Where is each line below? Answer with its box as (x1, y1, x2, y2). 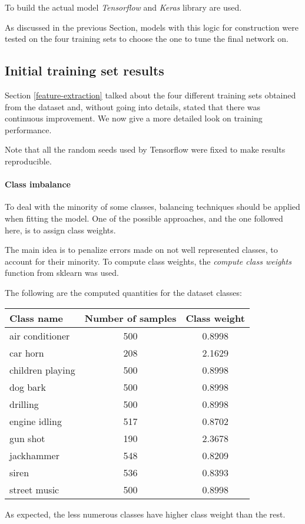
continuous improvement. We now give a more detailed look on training (5, 112, 263, 124)
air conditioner (9, 328, 70, 342)
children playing (9, 362, 75, 377)
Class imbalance (5, 178, 71, 190)
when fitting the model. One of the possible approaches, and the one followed (5, 212, 283, 224)
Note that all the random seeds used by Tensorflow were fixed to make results (5, 143, 286, 156)
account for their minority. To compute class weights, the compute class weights (5, 255, 291, 267)
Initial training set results (5, 61, 164, 80)
